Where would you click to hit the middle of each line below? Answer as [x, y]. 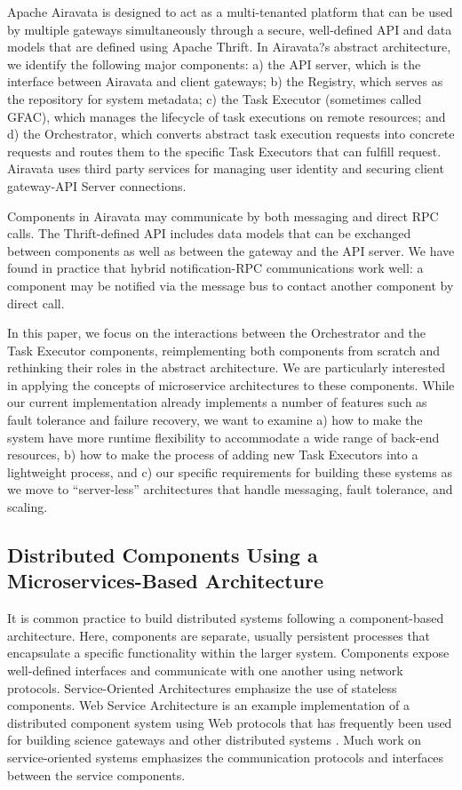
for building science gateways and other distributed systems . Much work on [215, 740]
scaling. [28, 507]
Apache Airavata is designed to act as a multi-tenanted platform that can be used [230, 12]
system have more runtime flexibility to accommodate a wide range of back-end [223, 437]
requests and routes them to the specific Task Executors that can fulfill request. [224, 151]
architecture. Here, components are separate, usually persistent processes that [219, 635]
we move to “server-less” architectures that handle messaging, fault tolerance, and [230, 489]
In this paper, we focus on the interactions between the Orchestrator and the [217, 333]
